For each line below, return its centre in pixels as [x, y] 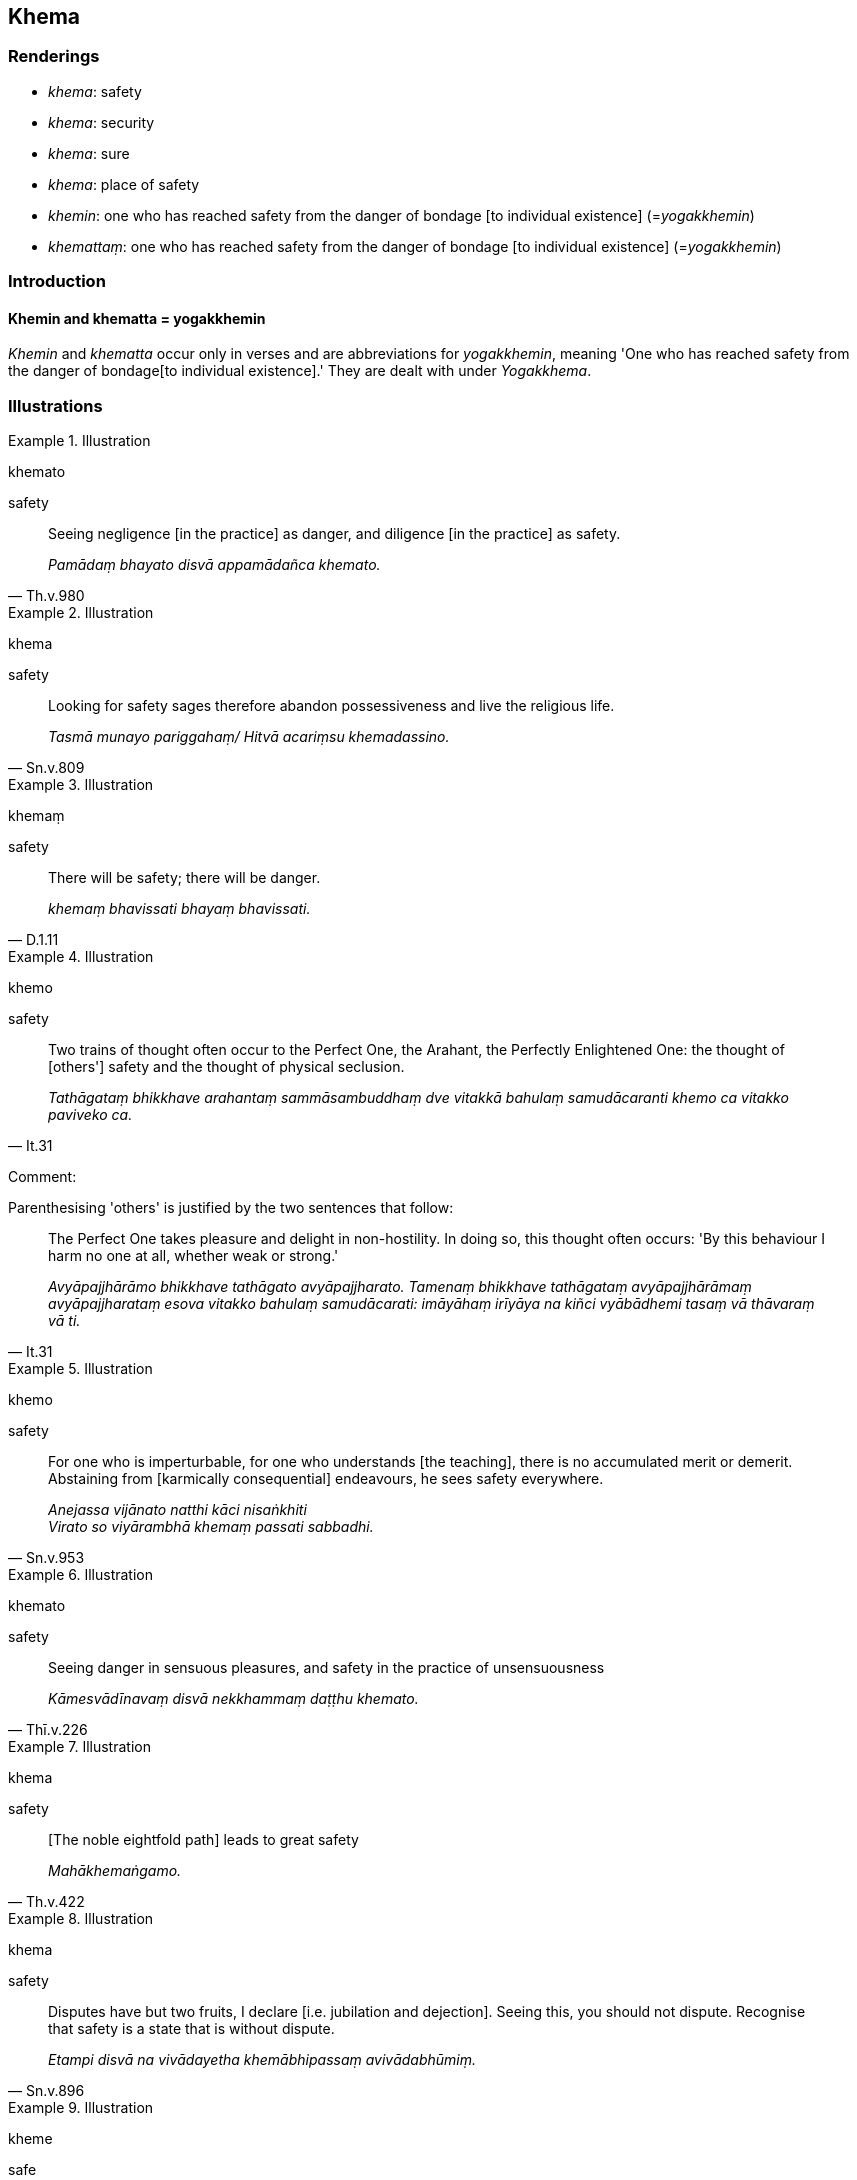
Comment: [42, 1177]
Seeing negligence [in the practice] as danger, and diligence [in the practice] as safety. [334, 534]
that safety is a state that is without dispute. [191, 2029]
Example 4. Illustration [81, 957]
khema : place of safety [124, 184]
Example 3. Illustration [81, 785]
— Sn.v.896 [46, 2091]
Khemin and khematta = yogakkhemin [137, 318]
